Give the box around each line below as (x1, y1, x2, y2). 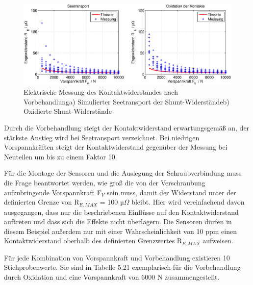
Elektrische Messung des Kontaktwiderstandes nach (24, 87, 178, 97)
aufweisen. (202, 235, 233, 246)
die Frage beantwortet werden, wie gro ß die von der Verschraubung (4, 177, 205, 187)
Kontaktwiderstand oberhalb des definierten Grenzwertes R (4, 235, 182, 246)
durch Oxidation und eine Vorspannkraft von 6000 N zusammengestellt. (4, 272, 220, 282)
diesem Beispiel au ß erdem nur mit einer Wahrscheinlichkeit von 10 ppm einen (4, 226, 237, 236)
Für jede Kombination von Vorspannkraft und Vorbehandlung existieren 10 (4, 252, 230, 262)
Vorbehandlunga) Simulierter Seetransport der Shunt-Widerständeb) (24, 96, 229, 106)
